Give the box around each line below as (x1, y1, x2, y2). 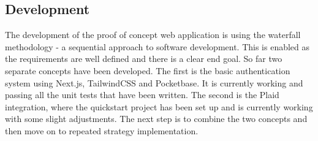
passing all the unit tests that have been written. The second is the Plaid (5, 88, 279, 101)
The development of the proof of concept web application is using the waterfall (5, 28, 301, 41)
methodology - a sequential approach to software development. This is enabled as (5, 40, 310, 53)
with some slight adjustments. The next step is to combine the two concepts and (5, 112, 308, 125)
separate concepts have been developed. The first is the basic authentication (5, 64, 290, 77)
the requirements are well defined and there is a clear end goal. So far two (5, 52, 282, 65)
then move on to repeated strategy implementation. (5, 124, 199, 137)
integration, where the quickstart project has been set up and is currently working (5, 100, 313, 113)
